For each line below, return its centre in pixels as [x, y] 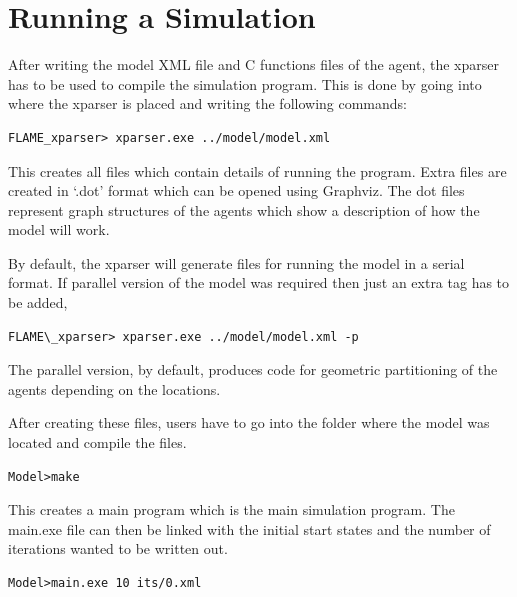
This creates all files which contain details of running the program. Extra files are [257, 170]
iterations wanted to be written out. [118, 548]
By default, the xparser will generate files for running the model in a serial [236, 262]
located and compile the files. [97, 442]
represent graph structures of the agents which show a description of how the [244, 209]
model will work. [59, 229]
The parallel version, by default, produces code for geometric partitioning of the [253, 369]
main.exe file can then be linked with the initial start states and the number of [249, 528]
